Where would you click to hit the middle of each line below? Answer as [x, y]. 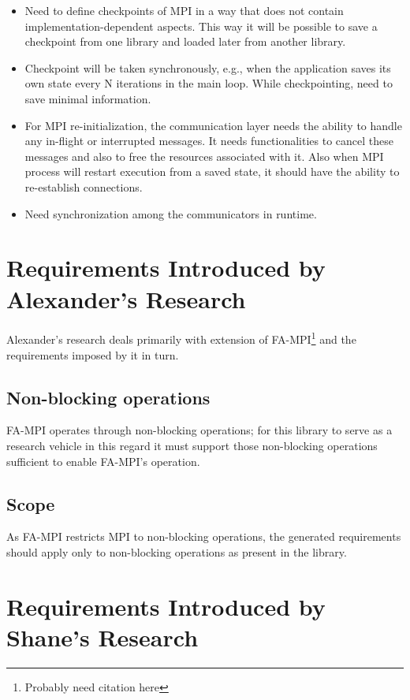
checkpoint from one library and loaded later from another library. [185, 41]
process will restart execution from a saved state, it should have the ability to [212, 171]
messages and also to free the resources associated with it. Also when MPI [204, 156]
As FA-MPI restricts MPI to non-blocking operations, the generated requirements [204, 536]
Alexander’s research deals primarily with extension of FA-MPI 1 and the [181, 338]
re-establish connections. [84, 186]
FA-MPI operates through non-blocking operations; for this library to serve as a [199, 430]
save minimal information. [88, 98]
